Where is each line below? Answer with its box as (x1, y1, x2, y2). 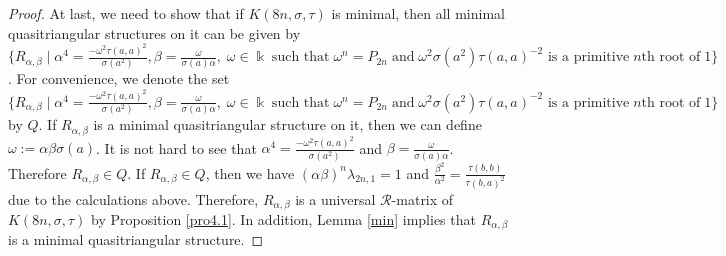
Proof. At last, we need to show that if (8, 3, 244, 23)
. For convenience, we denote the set (8, 68, 230, 89)
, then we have (205, 162, 295, 183)
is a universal (295, 188, 376, 209)
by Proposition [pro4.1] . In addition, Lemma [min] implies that (91, 209, 476, 229)
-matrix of (391, 188, 454, 209)
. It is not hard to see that (96, 137, 257, 158)
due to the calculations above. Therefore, (8, 188, 259, 209)
